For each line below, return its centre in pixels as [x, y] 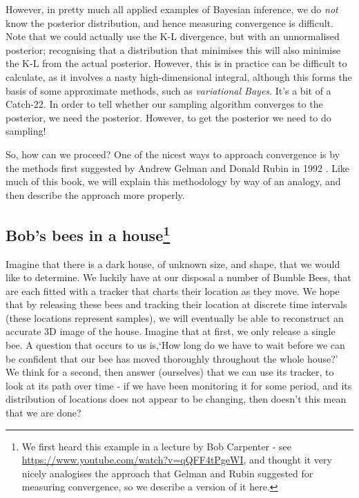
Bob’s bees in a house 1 [88, 233]
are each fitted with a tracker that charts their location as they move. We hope [173, 290]
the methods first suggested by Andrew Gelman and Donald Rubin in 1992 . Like [178, 167]
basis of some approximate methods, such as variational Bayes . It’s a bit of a [168, 90]
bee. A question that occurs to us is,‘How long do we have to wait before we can [175, 345]
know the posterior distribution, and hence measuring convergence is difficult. [169, 22]
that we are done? [43, 413]
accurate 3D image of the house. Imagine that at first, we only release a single [171, 331]
